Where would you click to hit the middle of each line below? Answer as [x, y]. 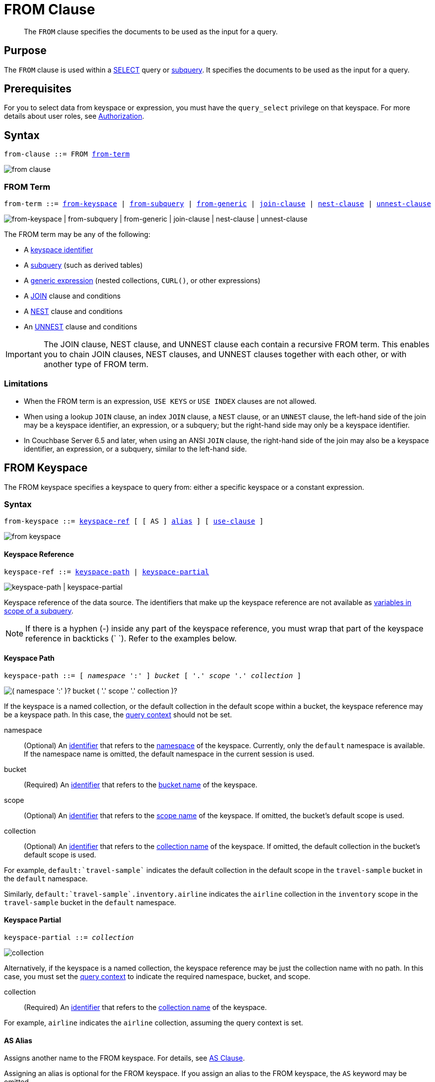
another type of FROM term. [96, 364]
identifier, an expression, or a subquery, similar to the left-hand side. [136, 449]
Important [24, 354]
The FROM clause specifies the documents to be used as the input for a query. [151, 31]
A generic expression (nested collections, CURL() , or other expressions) [142, 281]
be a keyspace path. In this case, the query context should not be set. [118, 714]
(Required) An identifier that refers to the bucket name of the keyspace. [141, 784]
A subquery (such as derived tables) [83, 265]
